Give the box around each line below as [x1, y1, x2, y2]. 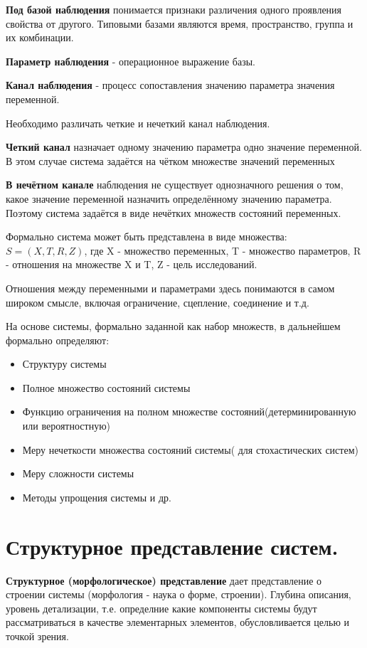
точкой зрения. [6, 628, 69, 643]
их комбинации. [6, 30, 74, 45]
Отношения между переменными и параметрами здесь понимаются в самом [6, 280, 335, 295]
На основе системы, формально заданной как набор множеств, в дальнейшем [6, 319, 341, 334]
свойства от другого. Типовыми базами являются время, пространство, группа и [6, 16, 353, 31]
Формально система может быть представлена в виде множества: [6, 229, 287, 244]
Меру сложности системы [22, 466, 134, 481]
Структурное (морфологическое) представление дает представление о [6, 573, 322, 588]
